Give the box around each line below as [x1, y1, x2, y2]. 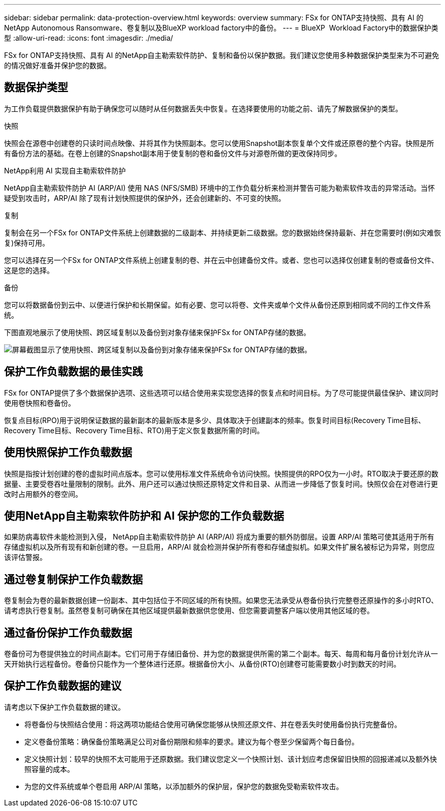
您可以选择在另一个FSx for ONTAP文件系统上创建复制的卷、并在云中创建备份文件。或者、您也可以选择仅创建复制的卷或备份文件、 [4, 255, 438, 264]
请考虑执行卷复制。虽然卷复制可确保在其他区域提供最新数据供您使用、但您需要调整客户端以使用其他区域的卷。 [4, 606, 374, 615]
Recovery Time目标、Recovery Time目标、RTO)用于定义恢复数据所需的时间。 [4, 426, 264, 435]
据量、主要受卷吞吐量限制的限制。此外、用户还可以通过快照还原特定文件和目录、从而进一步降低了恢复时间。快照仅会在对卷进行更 [4, 479, 438, 488]
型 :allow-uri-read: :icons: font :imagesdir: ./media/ [4, 34, 173, 42]
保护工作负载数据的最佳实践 [4, 365, 143, 378]
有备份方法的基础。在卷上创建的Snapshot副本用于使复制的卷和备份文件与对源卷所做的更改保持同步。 [4, 148, 342, 158]
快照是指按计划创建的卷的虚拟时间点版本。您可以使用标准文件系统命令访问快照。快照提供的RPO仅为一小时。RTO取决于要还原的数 [4, 469, 438, 478]
